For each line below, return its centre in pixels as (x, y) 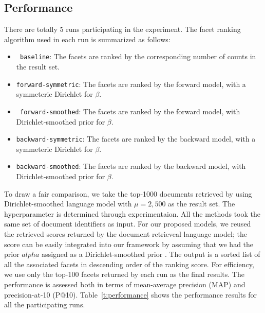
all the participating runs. (45, 305)
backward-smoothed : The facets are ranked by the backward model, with (131, 166)
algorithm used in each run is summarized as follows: (87, 39)
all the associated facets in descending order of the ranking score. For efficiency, (129, 264)
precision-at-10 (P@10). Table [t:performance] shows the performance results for (131, 294)
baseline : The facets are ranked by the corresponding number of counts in (138, 56)
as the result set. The (202, 204)
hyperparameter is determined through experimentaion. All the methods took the (132, 213)
